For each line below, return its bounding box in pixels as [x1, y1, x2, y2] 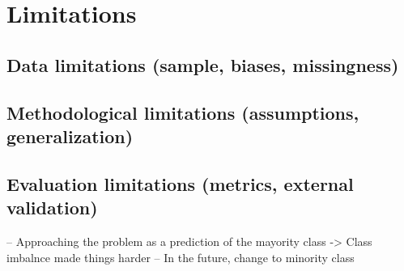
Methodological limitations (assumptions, [6, 100, 359, 125]
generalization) [6, 123, 134, 148]
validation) [6, 195, 98, 220]
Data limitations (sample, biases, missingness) [6, 52, 399, 77]
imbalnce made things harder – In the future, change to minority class [6, 248, 355, 265]
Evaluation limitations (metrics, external [6, 171, 354, 196]
